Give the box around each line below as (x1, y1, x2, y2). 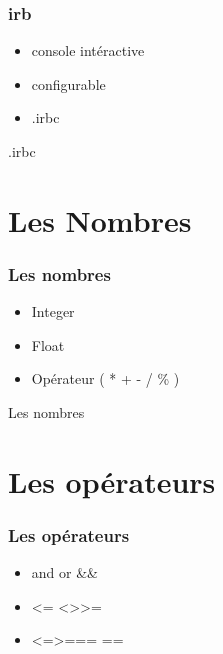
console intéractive (31, 40, 145, 61)
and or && (31, 562, 98, 583)
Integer (31, 301, 75, 322)
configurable (31, 73, 106, 94)
